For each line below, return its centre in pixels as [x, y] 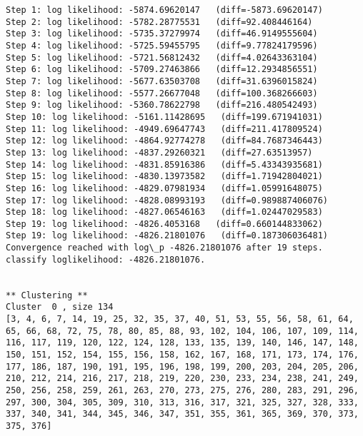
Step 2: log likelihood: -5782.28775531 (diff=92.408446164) [159, 22]
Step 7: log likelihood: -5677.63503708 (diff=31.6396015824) [162, 81]
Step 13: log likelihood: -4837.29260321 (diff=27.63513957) [159, 152]
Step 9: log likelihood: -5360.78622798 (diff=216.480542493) [162, 105]
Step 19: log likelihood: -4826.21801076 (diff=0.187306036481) [167, 236]
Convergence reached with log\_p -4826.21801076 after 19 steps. [164, 248]
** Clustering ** [47, 295]
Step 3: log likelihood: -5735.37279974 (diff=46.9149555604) [162, 34]
